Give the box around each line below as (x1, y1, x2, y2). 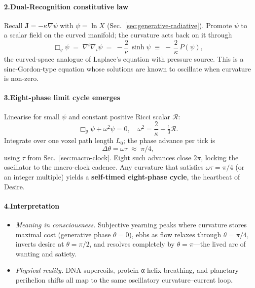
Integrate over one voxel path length (4, 135, 114, 145)
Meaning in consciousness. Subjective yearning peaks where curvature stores (15, 219, 247, 230)
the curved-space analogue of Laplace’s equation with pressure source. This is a (4, 54, 244, 64)
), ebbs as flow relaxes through (129, 229, 221, 239)
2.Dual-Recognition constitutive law (4, 1, 129, 11)
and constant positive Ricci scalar (69, 111, 171, 121)
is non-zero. (4, 73, 39, 83)
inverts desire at (15, 239, 64, 249)
